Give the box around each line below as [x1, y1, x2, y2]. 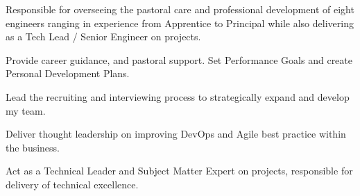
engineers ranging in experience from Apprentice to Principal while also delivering [6, 15, 354, 30]
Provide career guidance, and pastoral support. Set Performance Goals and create [6, 52, 352, 67]
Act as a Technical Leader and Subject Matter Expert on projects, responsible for [6, 163, 353, 178]
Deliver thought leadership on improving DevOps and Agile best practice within [6, 126, 346, 141]
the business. [6, 140, 60, 154]
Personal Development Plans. [6, 66, 130, 81]
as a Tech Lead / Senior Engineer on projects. [6, 29, 201, 44]
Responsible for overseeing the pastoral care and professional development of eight [6, 2, 354, 16]
